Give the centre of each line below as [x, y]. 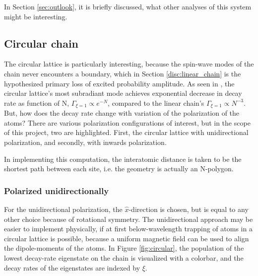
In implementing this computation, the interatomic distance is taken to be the [123, 159]
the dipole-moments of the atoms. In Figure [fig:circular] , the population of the [124, 248]
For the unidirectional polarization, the [63, 209]
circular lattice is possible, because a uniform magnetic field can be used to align [127, 238]
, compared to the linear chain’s [156, 103]
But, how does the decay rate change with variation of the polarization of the [122, 113]
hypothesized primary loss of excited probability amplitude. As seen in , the [119, 83]
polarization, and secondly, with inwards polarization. [85, 142]
